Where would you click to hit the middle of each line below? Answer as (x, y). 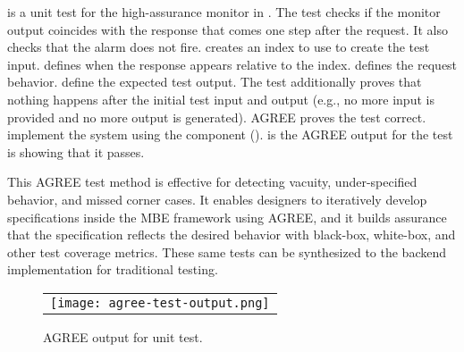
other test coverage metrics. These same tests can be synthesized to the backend (227, 251)
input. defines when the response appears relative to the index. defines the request (232, 64)
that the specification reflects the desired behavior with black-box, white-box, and (232, 235)
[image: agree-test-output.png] (160, 302)
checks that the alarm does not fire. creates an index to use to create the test (219, 47)
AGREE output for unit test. (123, 336)
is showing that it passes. (76, 151)
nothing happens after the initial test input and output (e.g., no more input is (221, 99)
